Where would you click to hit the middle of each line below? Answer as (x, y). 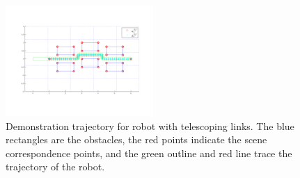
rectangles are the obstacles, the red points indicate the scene (136, 139)
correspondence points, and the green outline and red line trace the (149, 153)
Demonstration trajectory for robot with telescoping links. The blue (150, 126)
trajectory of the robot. (55, 167)
